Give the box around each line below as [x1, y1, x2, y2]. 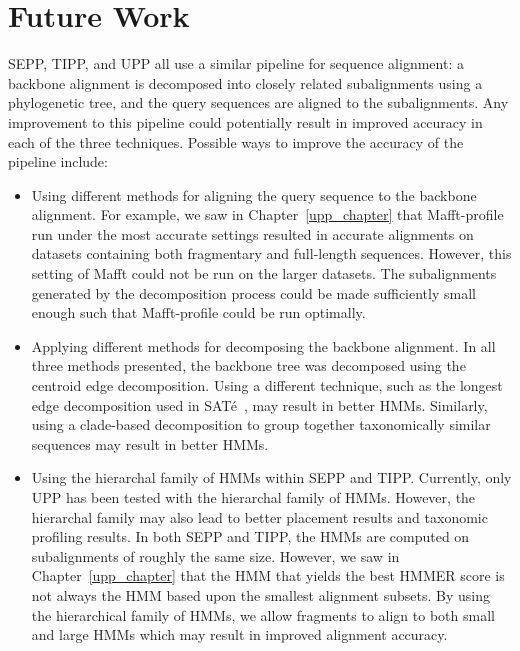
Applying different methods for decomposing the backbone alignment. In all [31, 335, 496, 356]
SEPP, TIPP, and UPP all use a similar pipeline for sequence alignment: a [8, 53, 464, 74]
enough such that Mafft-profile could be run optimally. [31, 302, 366, 323]
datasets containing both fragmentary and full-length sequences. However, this [31, 243, 512, 264]
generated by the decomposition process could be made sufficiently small [31, 282, 476, 303]
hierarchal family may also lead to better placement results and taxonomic [31, 506, 488, 527]
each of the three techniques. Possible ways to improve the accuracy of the [8, 131, 464, 152]
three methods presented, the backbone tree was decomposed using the [31, 355, 466, 376]
